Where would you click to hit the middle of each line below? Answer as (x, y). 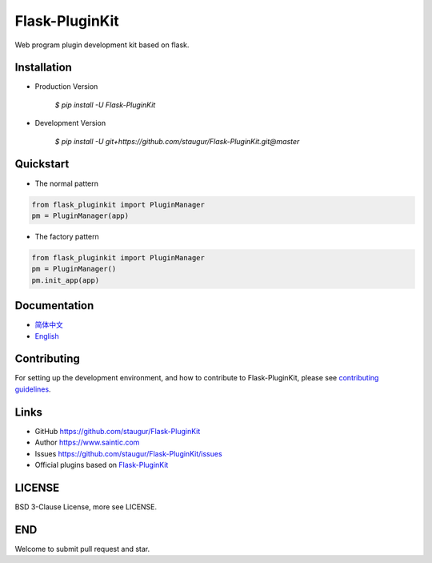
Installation (43, 68)
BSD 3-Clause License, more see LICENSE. (86, 507)
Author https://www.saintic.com (87, 442)
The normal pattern (67, 183)
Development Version (70, 123)
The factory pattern (67, 236)
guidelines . (33, 389)
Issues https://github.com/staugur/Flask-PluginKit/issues (129, 453)
